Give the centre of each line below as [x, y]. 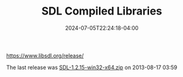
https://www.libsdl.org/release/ [45, 55]
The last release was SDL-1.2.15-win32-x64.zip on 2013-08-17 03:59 [92, 67]
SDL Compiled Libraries [102, 11]
